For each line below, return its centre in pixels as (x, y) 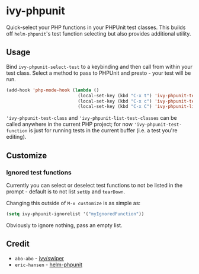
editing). (16, 137)
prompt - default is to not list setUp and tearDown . (66, 192)
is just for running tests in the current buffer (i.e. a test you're (103, 130)
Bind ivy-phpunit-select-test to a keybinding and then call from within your (99, 66)
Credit (18, 244)
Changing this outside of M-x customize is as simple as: (73, 203)
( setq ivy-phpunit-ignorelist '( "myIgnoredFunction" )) (75, 214)
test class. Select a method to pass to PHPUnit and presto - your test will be (99, 73)
